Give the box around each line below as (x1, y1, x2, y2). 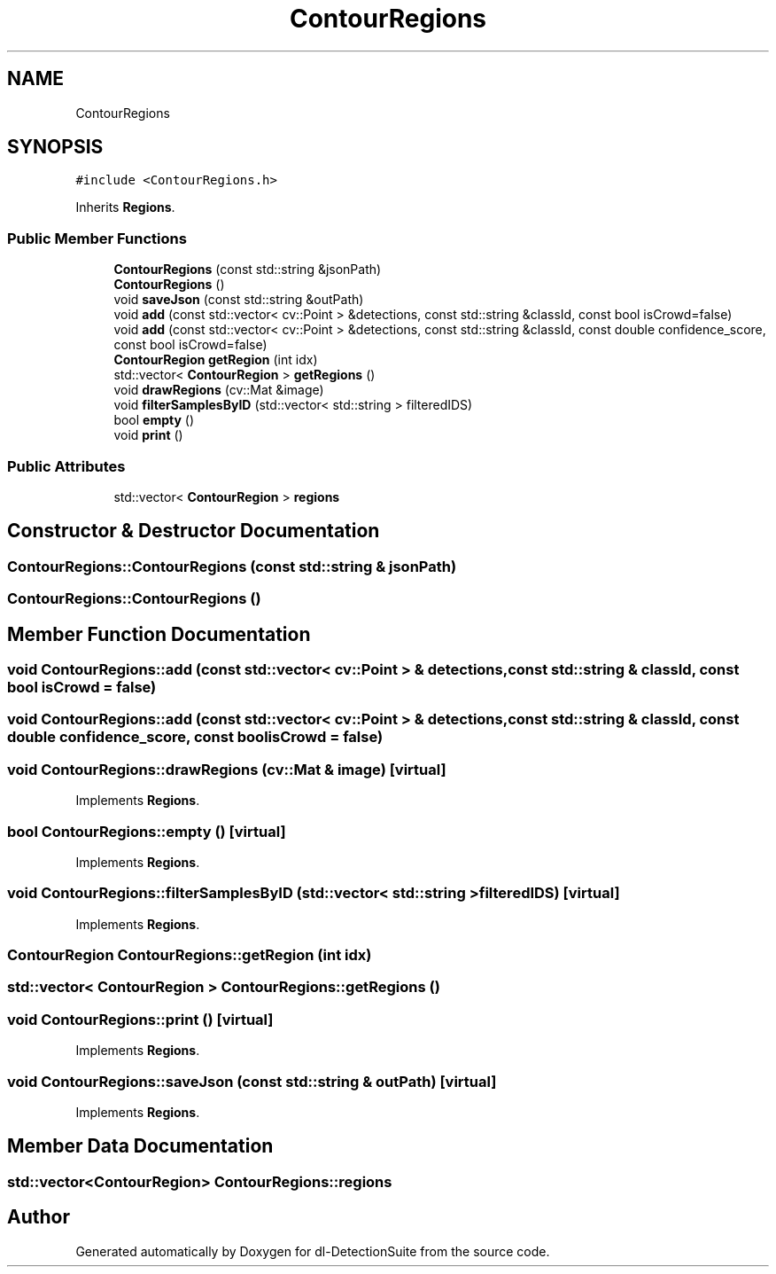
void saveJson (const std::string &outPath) (113, 292, 364, 308)
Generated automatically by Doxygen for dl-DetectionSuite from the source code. (75, 1243, 550, 1259)
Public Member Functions (7, 229, 187, 247)
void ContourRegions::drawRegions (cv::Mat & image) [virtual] (7, 760, 446, 778)
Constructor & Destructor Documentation (7, 520, 380, 543)
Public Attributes (7, 457, 126, 475)
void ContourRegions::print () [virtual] (7, 1010, 274, 1028)
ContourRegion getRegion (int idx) (113, 352, 318, 368)
